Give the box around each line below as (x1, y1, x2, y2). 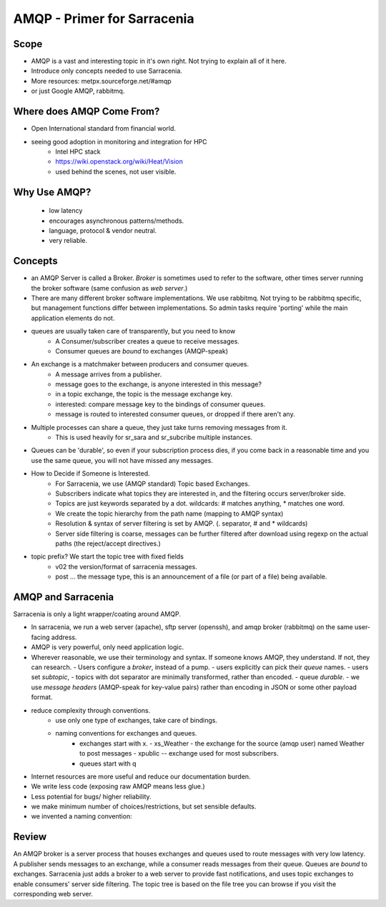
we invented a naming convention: (31, 812, 132, 821)
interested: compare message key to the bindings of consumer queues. (55, 400, 266, 409)
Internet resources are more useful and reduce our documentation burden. (31, 772, 251, 781)
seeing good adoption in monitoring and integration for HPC (31, 137, 207, 146)
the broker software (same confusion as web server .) (31, 284, 188, 292)
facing (31, 633, 50, 641)
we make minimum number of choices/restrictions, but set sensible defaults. (31, 802, 257, 811)
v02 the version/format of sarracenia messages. (55, 562, 198, 571)
